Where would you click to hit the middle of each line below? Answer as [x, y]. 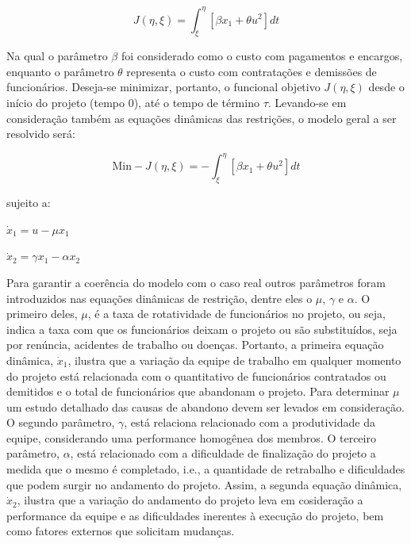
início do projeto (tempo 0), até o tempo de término [133, 103]
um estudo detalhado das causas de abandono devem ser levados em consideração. [205, 406]
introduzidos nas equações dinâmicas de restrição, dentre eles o [159, 298]
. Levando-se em [307, 103]
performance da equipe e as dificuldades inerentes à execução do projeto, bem [195, 515]
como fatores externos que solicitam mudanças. [121, 531]
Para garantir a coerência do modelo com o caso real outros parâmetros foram [196, 282]
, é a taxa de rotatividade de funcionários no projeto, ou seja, [236, 314]
